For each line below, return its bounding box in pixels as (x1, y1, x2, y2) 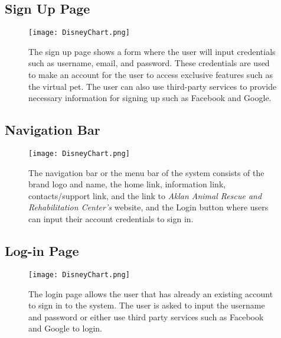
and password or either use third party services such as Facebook (28, 310, 264, 323)
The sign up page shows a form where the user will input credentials (28, 45, 276, 57)
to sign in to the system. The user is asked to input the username (28, 299, 265, 311)
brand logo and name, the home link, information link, (28, 178, 226, 190)
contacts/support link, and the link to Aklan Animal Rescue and (28, 189, 262, 201)
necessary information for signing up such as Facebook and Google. (28, 92, 272, 104)
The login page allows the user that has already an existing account (28, 287, 273, 300)
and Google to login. (28, 322, 102, 334)
